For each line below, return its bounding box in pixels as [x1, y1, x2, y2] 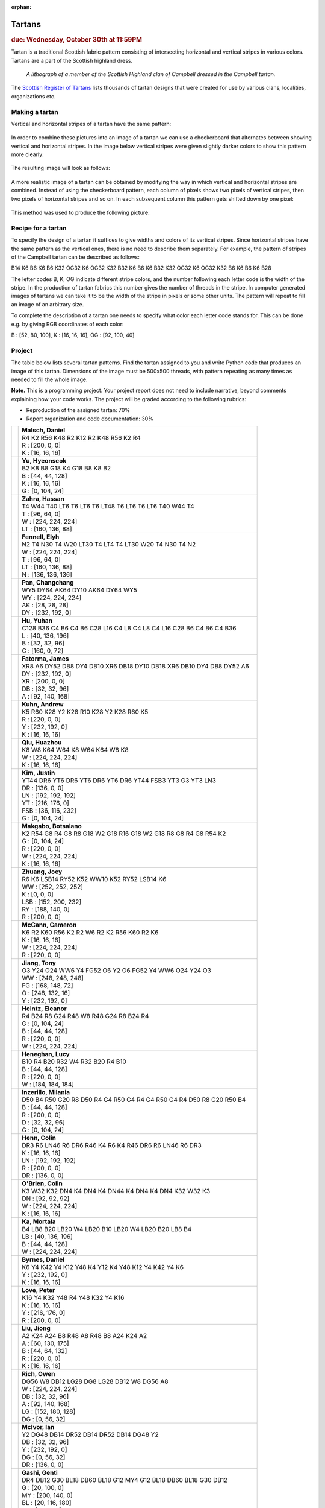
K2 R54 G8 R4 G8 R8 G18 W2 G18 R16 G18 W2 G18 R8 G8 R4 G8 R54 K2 [22, 829, 226, 838]
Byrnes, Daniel [22, 1255, 65, 1264]
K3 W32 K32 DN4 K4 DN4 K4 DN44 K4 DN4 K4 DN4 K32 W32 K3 [22, 1186, 211, 1195]
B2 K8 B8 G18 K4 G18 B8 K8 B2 [22, 464, 111, 472]
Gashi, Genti [22, 1468, 58, 1477]
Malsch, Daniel [22, 426, 66, 434]
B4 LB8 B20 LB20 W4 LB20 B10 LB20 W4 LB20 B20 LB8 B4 [22, 1224, 192, 1233]
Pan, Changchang [22, 578, 75, 586]
